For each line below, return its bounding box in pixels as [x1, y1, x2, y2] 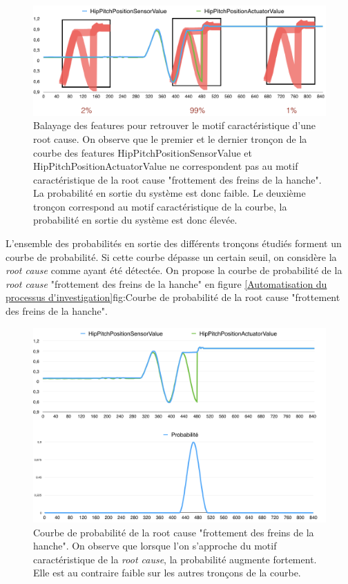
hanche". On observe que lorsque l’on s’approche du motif [33, 538, 277, 553]
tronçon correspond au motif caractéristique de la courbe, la [33, 199, 287, 213]
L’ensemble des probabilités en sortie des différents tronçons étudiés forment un [6, 236, 342, 251]
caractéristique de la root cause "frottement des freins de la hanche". [33, 172, 322, 186]
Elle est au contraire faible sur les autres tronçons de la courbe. [33, 565, 301, 580]
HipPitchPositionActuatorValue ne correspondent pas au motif [33, 159, 298, 173]
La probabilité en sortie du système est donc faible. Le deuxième [33, 186, 306, 200]
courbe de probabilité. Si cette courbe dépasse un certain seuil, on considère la [6, 249, 337, 264]
